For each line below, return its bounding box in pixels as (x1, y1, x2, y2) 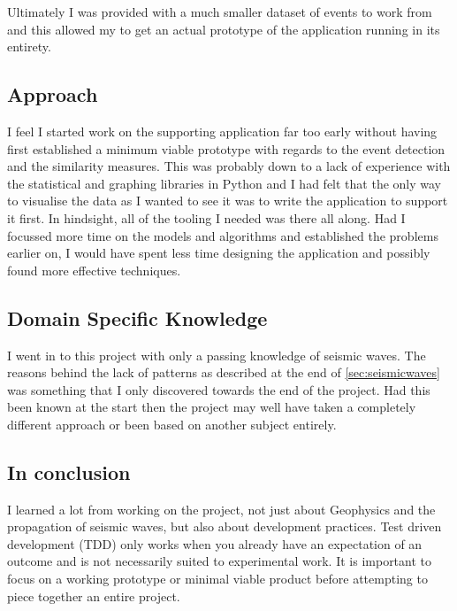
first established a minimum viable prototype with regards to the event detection (7, 139, 446, 158)
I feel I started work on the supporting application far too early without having (7, 121, 438, 140)
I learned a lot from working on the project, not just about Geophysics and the (7, 499, 436, 518)
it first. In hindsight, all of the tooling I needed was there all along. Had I (7, 208, 406, 227)
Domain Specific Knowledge (7, 304, 268, 331)
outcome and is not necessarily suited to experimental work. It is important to (7, 552, 432, 570)
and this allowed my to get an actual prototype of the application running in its (7, 19, 440, 38)
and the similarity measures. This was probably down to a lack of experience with (7, 157, 451, 175)
